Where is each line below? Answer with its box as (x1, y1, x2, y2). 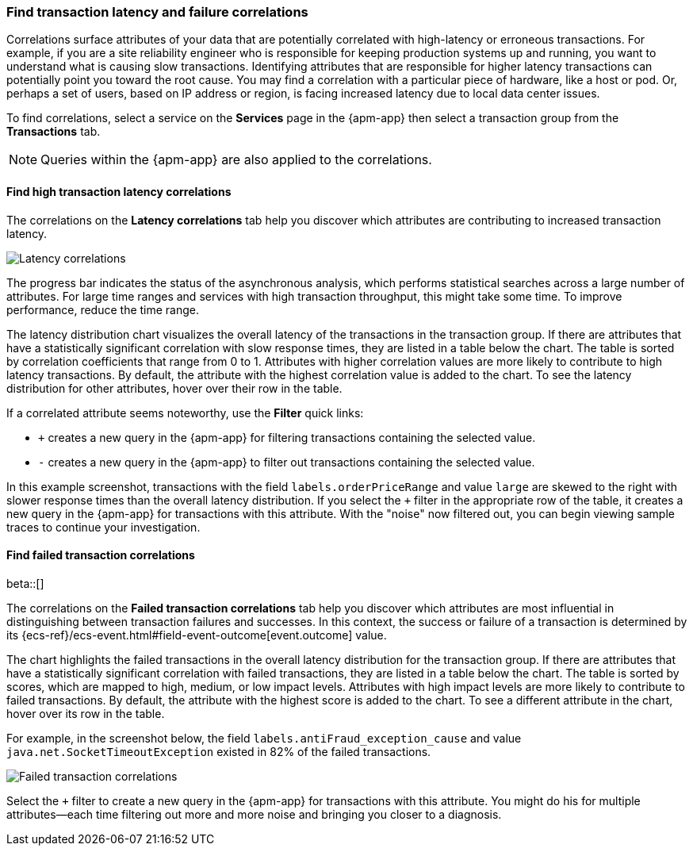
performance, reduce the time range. (6, 302, 200, 317)
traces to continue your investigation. (6, 520, 201, 534)
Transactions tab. (6, 125, 101, 139)
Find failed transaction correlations (6, 548, 195, 562)
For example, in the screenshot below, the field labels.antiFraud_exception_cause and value (6, 731, 522, 745)
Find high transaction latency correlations (6, 184, 232, 198)
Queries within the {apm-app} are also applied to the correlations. (40, 152, 432, 168)
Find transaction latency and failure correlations (6, 4, 308, 20)
